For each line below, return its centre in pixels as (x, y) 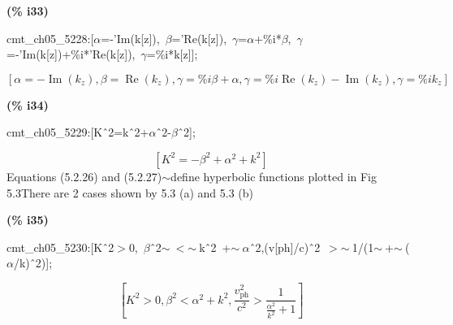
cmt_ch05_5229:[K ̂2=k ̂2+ (78, 132)
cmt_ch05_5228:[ (50, 38)
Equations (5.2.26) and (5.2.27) (84, 176)
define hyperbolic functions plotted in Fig (274, 176)
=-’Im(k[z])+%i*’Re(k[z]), (71, 54)
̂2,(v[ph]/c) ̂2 (285, 247)
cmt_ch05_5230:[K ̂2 (60, 247)
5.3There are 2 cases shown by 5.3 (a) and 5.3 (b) (130, 192)
